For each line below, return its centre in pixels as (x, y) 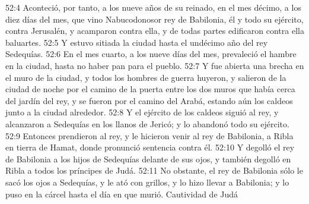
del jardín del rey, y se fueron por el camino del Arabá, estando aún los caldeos (149, 100)
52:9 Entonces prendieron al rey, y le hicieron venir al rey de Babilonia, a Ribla (149, 135)
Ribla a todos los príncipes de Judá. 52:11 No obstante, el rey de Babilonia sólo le (154, 170)
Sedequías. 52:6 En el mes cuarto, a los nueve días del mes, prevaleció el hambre (151, 54)
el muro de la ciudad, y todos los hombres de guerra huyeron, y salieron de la (146, 77)
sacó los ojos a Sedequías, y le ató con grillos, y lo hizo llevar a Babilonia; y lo (147, 182)
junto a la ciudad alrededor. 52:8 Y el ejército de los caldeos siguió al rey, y (142, 112)
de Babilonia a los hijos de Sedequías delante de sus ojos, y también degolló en (148, 159)
